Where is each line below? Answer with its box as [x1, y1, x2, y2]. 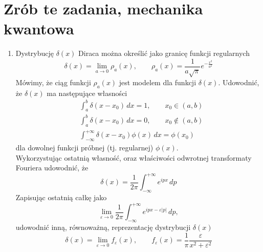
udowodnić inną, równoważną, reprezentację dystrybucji [15, 222, 191, 232]
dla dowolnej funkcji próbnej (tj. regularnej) [15, 142, 154, 153]
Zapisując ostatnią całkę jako [15, 192, 107, 203]
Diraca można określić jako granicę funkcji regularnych [78, 48, 250, 59]
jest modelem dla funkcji [119, 76, 196, 87]
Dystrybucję [15, 48, 54, 59]
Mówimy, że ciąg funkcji [15, 76, 91, 87]
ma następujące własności [47, 87, 127, 98]
